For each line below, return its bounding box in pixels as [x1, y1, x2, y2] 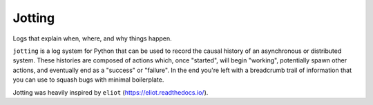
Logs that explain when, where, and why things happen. [12, 34, 172, 43]
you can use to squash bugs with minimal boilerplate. [12, 75, 164, 84]
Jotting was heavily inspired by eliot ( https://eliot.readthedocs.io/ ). [12, 88, 209, 96]
